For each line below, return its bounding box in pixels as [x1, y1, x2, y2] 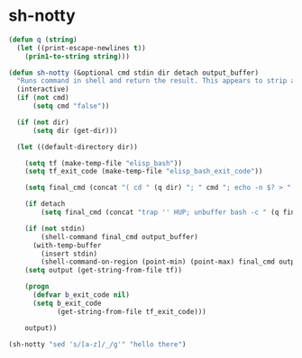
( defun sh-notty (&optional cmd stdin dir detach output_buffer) [8, 68, 259, 77]
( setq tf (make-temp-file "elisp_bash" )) [24, 158, 182, 167]
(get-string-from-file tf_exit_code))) [56, 307, 206, 316]
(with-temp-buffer [32, 240, 102, 250]
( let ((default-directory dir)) [16, 142, 139, 151]
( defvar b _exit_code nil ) [32, 291, 130, 300]
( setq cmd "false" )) [32, 102, 110, 111]
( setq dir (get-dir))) [32, 126, 118, 135]
